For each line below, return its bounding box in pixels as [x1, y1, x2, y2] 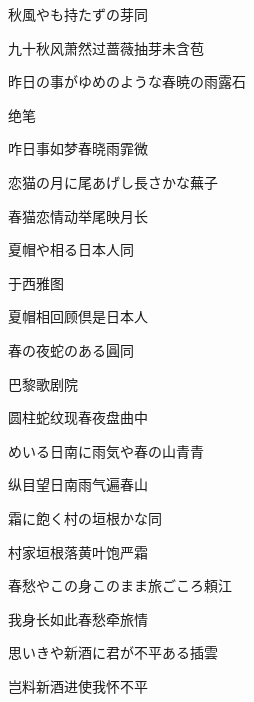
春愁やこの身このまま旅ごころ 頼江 [8, 575, 232, 596]
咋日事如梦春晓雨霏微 [8, 138, 148, 159]
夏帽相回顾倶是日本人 [8, 306, 148, 327]
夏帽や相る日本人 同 [8, 239, 134, 260]
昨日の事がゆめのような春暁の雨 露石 [8, 71, 246, 92]
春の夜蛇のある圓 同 [8, 339, 134, 360]
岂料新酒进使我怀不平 [8, 675, 148, 696]
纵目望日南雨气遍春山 [8, 474, 148, 495]
